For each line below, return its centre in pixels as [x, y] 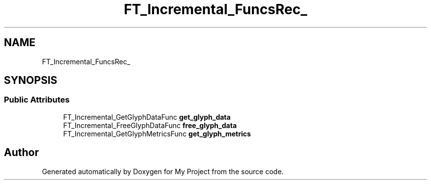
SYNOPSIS [31, 80]
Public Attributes [37, 100]
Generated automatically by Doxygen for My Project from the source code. [163, 171]
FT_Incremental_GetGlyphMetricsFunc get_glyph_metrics [157, 133]
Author [21, 153]
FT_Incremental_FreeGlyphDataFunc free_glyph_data [150, 125]
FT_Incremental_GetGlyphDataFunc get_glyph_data [147, 117]
